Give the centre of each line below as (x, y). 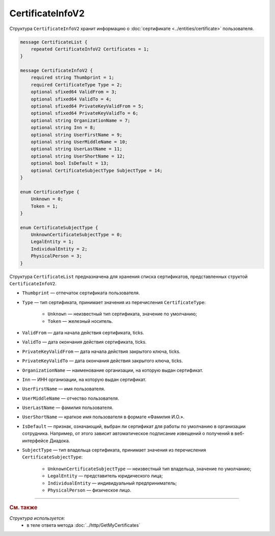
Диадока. (60, 441)
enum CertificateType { (50, 192)
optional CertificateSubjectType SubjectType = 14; (97, 170)
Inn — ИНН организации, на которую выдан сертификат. (84, 379)
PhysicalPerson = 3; (57, 256)
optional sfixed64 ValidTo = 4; (71, 99)
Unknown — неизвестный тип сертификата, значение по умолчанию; (122, 314)
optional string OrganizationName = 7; (81, 120)
